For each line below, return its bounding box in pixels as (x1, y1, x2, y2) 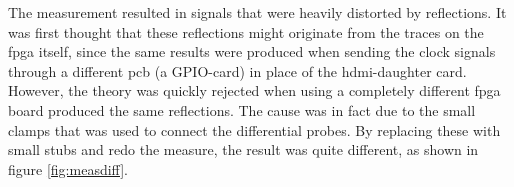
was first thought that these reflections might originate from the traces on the (8, 21, 484, 42)
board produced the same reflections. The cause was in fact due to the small (8, 99, 476, 120)
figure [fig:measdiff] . (8, 158, 128, 179)
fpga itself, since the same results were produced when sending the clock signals (8, 41, 496, 62)
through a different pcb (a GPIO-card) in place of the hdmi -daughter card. (8, 60, 467, 81)
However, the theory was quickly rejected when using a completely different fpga (8, 80, 501, 101)
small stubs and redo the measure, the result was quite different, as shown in (8, 139, 479, 160)
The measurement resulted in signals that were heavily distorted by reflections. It (8, 2, 507, 22)
